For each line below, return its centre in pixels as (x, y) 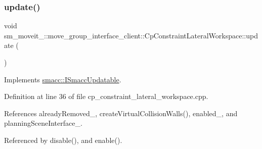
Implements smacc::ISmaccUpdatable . (63, 79)
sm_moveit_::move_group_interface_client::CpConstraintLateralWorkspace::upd (131, 35)
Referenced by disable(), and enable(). (63, 140)
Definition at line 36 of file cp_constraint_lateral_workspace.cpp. (106, 96)
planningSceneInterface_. (43, 123)
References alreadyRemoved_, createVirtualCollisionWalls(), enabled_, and (121, 113)
